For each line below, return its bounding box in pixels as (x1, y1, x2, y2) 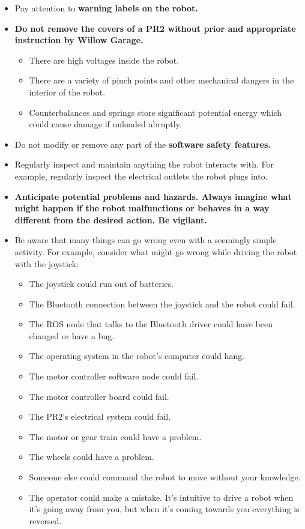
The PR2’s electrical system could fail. (29, 410, 171, 423)
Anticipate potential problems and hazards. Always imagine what (14, 190, 292, 202)
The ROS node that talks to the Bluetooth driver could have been (29, 318, 273, 330)
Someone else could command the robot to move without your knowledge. (29, 471, 301, 483)
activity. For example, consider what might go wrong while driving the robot (14, 245, 297, 258)
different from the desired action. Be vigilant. (14, 213, 207, 226)
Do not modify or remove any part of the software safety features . (14, 138, 271, 150)
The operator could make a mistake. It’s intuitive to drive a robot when (29, 491, 294, 503)
